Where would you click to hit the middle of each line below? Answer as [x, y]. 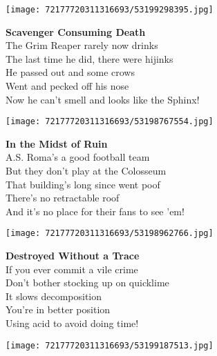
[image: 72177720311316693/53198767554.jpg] [110, 122]
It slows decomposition [54, 296]
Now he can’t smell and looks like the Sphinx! [103, 99]
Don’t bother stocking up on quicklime [87, 283]
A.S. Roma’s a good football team [78, 157]
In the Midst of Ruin [57, 143]
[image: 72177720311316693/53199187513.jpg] [110, 345]
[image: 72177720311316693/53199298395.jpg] [110, 10]
